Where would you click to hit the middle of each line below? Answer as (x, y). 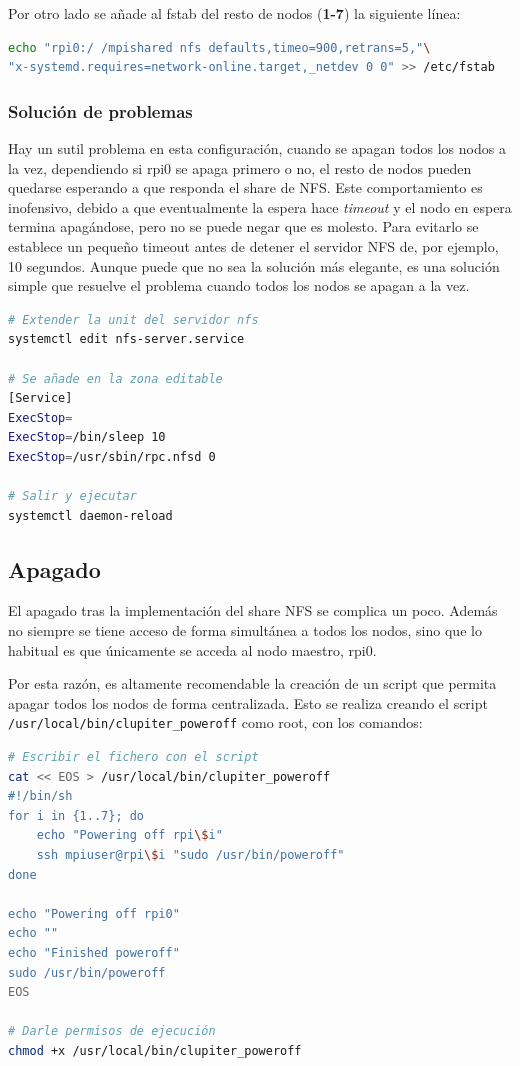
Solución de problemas (100, 110)
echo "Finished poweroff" (94, 953)
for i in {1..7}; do (76, 815)
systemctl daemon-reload (90, 515)
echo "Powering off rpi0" (94, 913)
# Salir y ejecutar (72, 496)
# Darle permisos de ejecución (112, 1031)
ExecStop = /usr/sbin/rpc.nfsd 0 (112, 456)
